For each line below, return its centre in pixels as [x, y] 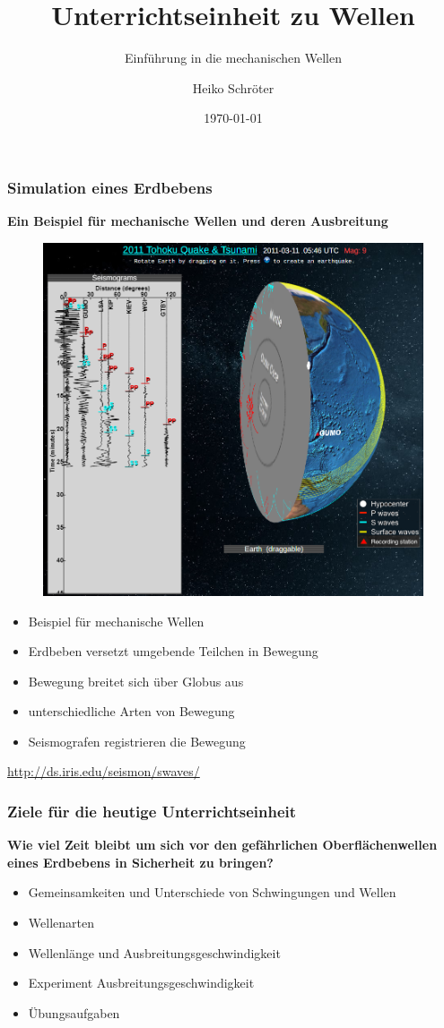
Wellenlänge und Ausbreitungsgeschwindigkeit [154, 952]
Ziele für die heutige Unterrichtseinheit [152, 811]
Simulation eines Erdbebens [110, 187]
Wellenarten [61, 923]
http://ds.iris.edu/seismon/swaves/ [104, 771]
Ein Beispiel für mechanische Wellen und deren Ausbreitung [198, 221]
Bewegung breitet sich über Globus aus [136, 681]
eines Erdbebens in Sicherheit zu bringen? [140, 862]
